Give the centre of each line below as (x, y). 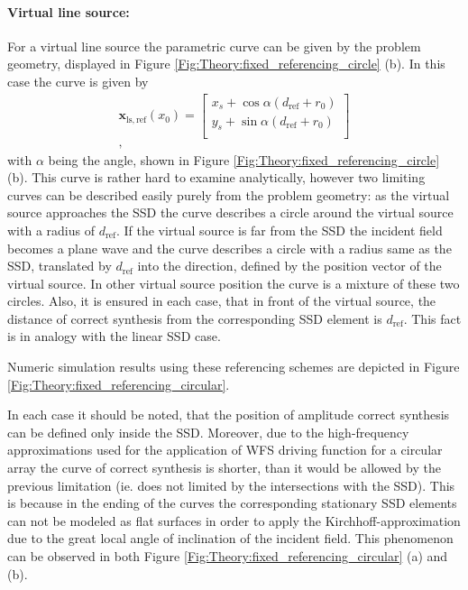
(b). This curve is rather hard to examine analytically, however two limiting (216, 177)
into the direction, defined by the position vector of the (289, 266)
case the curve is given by (78, 81)
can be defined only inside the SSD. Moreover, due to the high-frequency (208, 432)
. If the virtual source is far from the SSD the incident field (279, 230)
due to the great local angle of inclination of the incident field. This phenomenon (230, 538)
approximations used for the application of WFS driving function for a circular (225, 450)
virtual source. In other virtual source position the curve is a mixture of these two (234, 283)
